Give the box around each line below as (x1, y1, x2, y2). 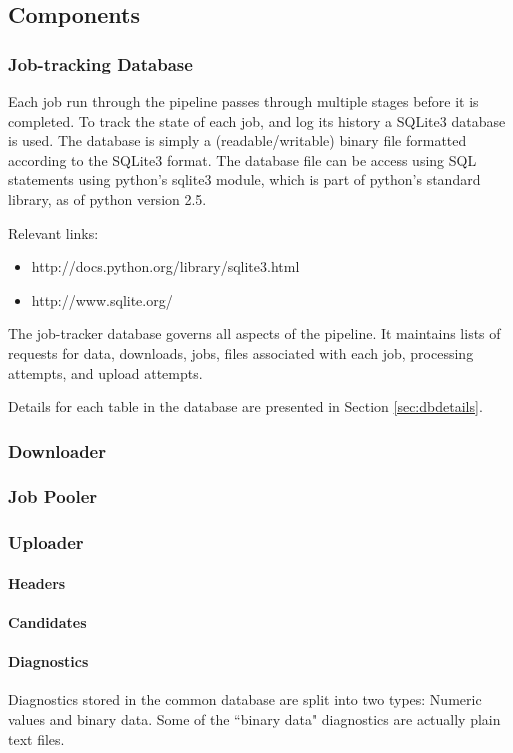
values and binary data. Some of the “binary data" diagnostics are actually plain (8, 709, 501, 730)
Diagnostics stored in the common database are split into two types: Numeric (8, 689, 482, 710)
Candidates (8, 612, 87, 633)
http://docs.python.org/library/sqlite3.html (31, 256, 300, 277)
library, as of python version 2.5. (8, 188, 207, 209)
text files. (8, 728, 65, 749)
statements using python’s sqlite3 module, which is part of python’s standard (8, 169, 481, 190)
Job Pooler (8, 484, 98, 509)
